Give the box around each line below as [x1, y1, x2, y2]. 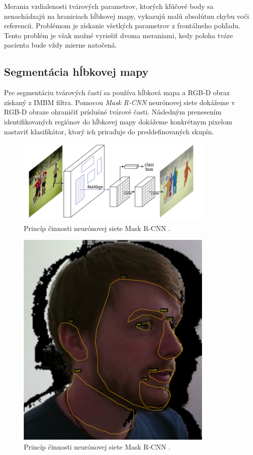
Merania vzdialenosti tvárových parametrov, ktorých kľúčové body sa [4, 1, 214, 11]
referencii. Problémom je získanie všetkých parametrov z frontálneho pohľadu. [4, 20, 241, 31]
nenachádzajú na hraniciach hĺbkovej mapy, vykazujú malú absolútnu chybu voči [4, 10, 249, 21]
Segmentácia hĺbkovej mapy [4, 64, 149, 79]
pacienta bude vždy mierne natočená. [4, 40, 117, 50]
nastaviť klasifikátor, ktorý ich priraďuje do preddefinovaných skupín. [4, 126, 214, 136]
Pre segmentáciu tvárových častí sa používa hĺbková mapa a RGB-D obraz [4, 87, 230, 98]
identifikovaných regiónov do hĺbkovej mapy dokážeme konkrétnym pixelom [4, 116, 232, 126]
